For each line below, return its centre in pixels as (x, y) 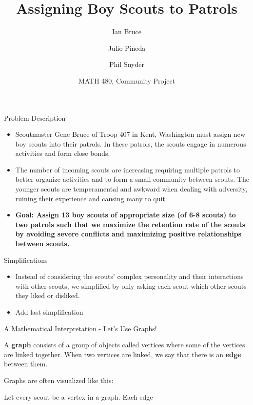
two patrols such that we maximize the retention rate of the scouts (130, 224)
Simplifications (26, 260)
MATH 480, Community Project (127, 80)
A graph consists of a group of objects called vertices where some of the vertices (125, 345)
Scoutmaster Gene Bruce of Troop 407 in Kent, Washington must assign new (130, 134)
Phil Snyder (127, 64)
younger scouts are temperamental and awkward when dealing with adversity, (131, 189)
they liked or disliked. (48, 295)
